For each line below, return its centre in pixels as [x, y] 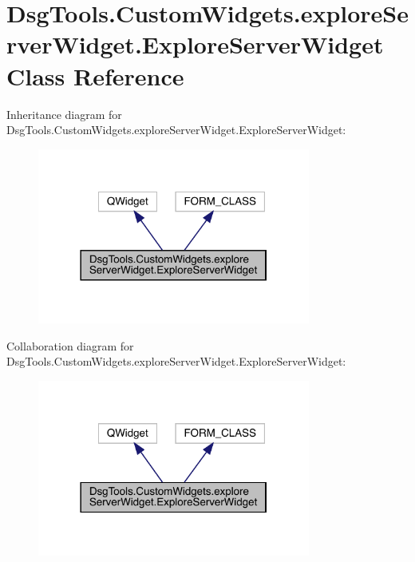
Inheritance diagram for [64, 114]
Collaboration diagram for [70, 345]
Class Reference [95, 75]
